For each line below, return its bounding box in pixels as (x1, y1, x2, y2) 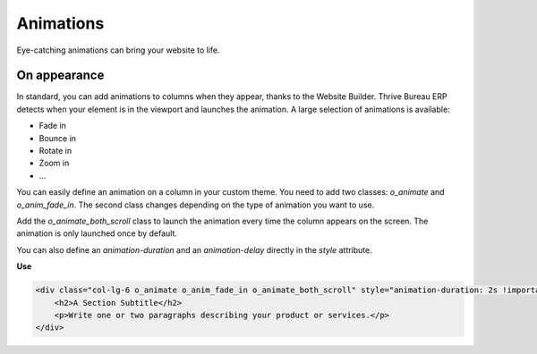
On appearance (16, 68, 105, 83)
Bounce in (38, 132, 76, 143)
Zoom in (38, 157, 70, 169)
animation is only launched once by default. (16, 228, 178, 239)
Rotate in (38, 146, 72, 156)
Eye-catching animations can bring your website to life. (16, 45, 220, 55)
